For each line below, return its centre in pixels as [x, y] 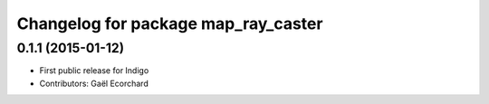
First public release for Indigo [94, 71]
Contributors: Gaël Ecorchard [94, 83]
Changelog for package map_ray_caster [170, 24]
